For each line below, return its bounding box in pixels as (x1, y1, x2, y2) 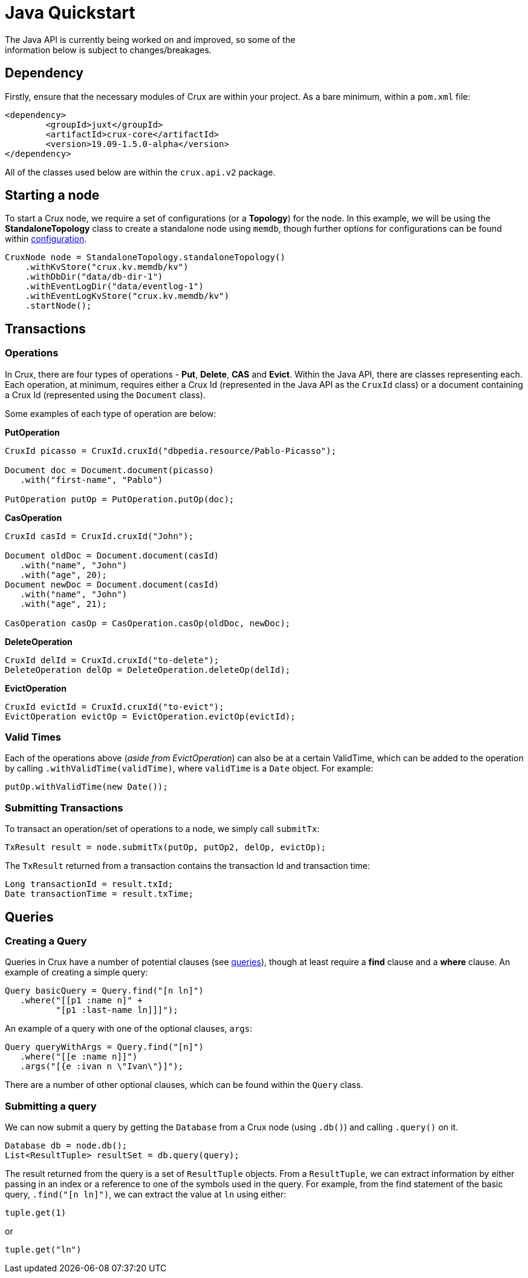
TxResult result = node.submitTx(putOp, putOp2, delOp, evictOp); (5, 842, 327, 853)
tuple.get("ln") (5, 1245, 82, 1255)
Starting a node (5, 188, 100, 203)
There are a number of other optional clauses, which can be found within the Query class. (5, 1080, 363, 1090)
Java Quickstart (5, 2, 135, 23)
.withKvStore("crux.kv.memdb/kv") (25, 262, 189, 272)
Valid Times (5, 731, 61, 744)
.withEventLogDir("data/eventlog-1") (25, 281, 204, 292)
